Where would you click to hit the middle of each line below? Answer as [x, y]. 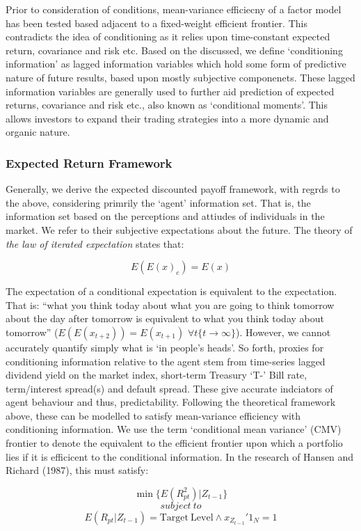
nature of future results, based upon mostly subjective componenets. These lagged [180, 77]
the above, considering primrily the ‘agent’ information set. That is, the [158, 202]
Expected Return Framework [89, 163]
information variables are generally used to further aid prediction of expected [170, 91]
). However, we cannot [283, 332]
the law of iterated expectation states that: [95, 243]
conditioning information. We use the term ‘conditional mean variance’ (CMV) [174, 429]
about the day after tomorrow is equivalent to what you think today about [165, 318]
